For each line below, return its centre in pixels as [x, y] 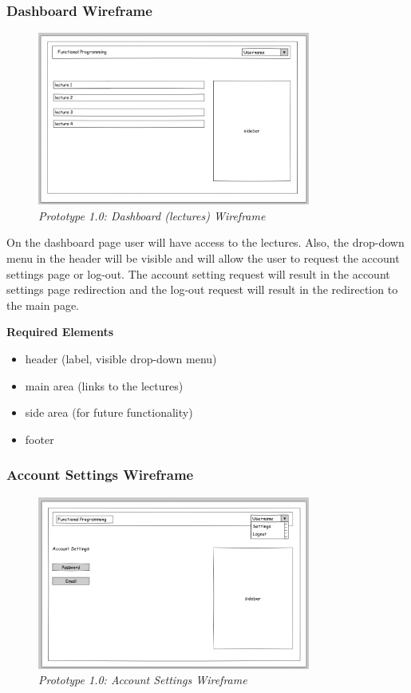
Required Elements [60, 332]
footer [40, 439]
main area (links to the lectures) [104, 385]
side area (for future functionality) [109, 412]
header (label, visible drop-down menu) [121, 358]
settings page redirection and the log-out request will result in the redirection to [202, 289]
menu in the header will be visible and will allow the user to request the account [203, 257]
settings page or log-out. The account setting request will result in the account [198, 273]
